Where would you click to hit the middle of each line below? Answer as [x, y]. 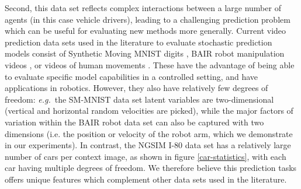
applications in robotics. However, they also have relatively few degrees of [136, 88]
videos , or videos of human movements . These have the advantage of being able [150, 64]
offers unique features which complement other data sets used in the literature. [146, 179]
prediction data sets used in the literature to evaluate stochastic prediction [139, 42]
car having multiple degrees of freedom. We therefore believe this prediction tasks [151, 168]
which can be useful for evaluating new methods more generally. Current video [146, 31]
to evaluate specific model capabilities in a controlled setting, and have [132, 76]
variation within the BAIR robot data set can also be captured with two [134, 122]
